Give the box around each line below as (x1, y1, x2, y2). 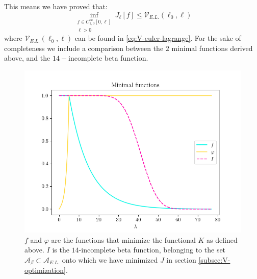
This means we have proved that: (4, 1, 108, 11)
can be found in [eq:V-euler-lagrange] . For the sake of (74, 33, 241, 43)
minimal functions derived (171, 42, 253, 53)
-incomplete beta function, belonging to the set (79, 244, 226, 255)
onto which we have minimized (62, 254, 158, 265)
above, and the (4, 53, 50, 63)
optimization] (24, 265, 66, 275)
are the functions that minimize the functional (51, 234, 196, 245)
